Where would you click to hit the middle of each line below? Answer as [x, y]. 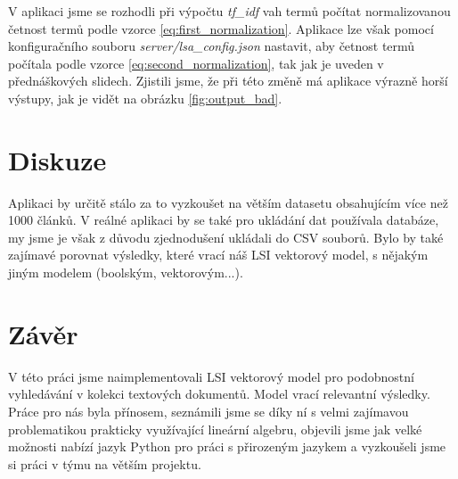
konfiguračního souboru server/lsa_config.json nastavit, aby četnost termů [212, 46]
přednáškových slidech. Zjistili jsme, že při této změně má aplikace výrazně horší [228, 81]
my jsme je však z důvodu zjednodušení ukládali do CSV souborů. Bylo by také [226, 237]
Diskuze [57, 159]
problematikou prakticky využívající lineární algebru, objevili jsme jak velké [215, 429]
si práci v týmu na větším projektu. [105, 463]
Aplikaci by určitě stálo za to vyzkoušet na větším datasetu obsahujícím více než [228, 202]
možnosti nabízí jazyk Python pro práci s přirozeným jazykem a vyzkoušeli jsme [227, 446]
